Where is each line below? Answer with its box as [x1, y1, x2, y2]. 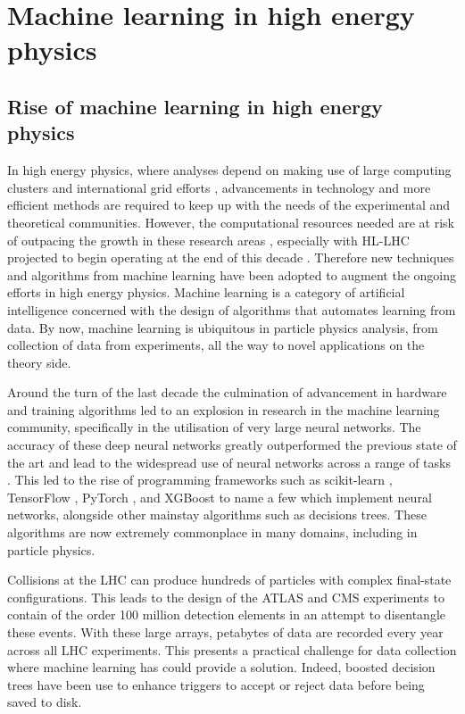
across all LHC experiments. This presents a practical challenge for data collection [7, 640, 457, 659]
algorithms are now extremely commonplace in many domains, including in [7, 523, 418, 542]
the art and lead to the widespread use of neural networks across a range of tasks [7, 452, 451, 471]
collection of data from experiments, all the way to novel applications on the [7, 336, 425, 354]
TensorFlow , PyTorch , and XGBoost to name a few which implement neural [7, 487, 432, 506]
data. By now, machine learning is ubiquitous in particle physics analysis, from [7, 318, 438, 336]
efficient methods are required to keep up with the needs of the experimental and [7, 195, 451, 214]
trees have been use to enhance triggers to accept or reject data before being [7, 675, 425, 693]
